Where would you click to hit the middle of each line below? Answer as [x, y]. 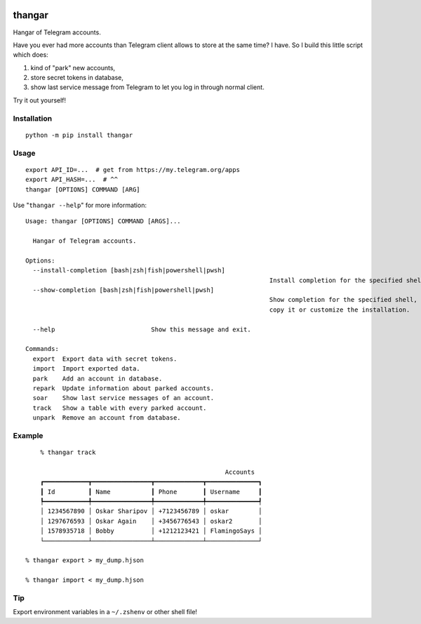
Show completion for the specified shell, [343, 300]
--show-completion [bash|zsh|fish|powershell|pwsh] [123, 290]
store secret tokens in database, [77, 78]
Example [28, 435]
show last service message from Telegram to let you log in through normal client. [147, 87]
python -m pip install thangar [79, 135]
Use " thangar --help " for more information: [80, 205]
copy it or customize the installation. [340, 310]
